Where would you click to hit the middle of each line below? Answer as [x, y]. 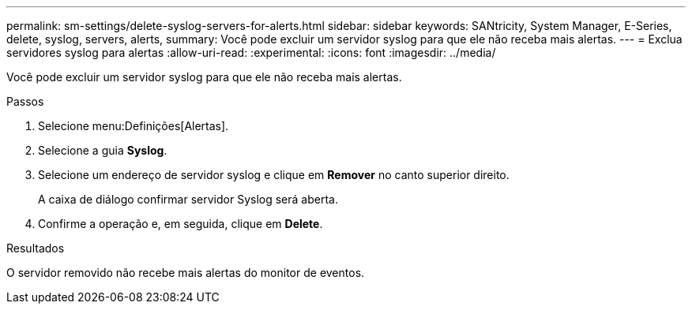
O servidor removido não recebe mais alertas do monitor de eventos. [186, 273]
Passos [25, 101]
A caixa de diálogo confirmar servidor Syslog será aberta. [188, 199]
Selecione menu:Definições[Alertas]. [134, 126]
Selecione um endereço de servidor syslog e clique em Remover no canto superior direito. [274, 175]
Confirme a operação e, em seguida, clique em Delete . [181, 224]
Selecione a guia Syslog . [103, 150]
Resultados [36, 248]
